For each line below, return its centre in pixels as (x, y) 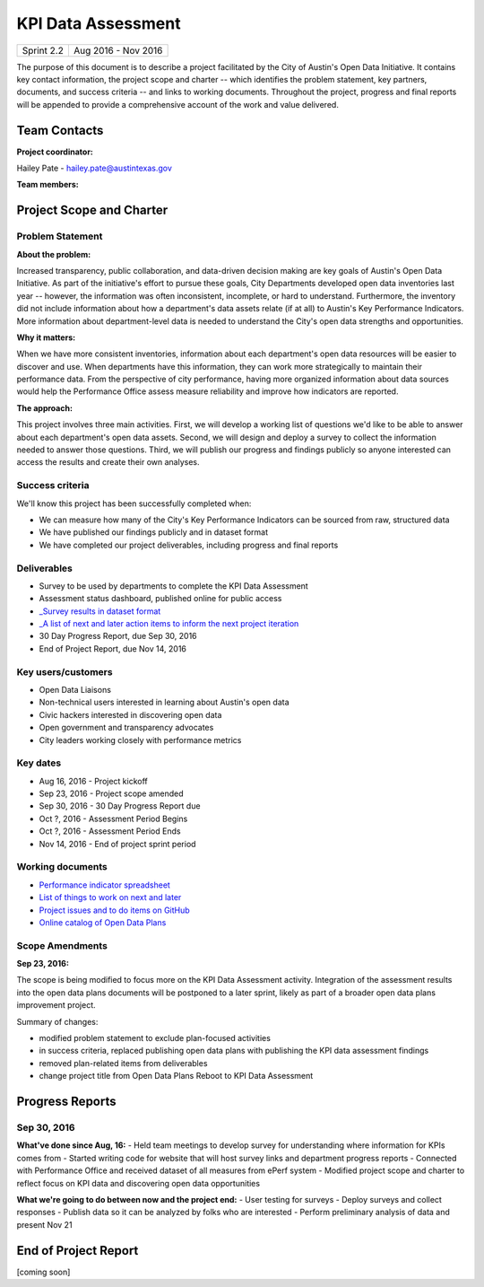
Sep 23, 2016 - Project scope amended (111, 793)
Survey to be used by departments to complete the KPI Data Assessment (173, 586)
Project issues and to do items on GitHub (114, 910)
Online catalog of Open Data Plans (103, 922)
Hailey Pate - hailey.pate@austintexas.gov (94, 168)
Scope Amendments (62, 945)
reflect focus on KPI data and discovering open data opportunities (138, 1183)
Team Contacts (60, 130)
